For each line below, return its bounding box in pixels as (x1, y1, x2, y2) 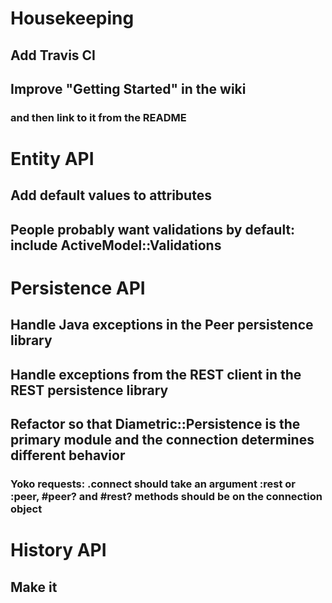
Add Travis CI (10, 47, 97, 64)
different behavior (10, 447, 126, 464)
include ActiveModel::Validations (10, 237, 222, 254)
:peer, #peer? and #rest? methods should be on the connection (10, 490, 323, 504)
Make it (10, 578, 58, 596)
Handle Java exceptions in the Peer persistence (10, 317, 314, 334)
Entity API (10, 148, 95, 171)
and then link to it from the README (10, 110, 187, 124)
